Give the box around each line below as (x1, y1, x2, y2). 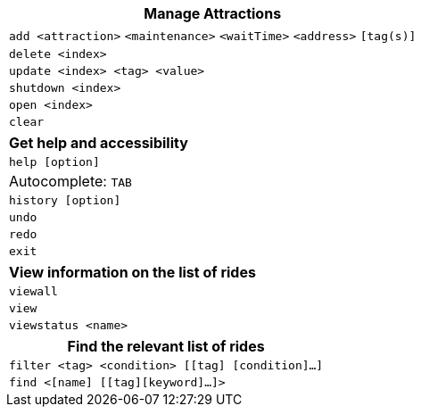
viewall (9, 285, 58, 298)
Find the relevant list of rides (67, 337, 265, 355)
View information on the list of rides (9, 263, 256, 281)
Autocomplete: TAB (9, 172, 132, 190)
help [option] (9, 155, 100, 169)
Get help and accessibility (9, 134, 188, 152)
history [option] (9, 194, 121, 207)
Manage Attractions (144, 4, 282, 22)
